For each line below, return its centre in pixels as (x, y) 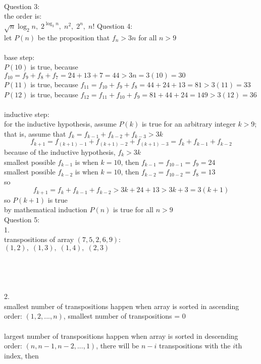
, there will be (118, 346)
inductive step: (27, 114)
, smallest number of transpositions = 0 (124, 316)
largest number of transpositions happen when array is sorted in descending (121, 336)
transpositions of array (39, 239)
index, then (21, 355)
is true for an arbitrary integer (189, 124)
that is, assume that (35, 133)
